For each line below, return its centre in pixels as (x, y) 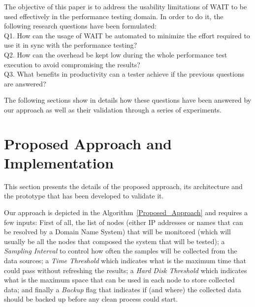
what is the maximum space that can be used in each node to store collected (119, 280)
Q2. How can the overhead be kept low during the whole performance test (116, 54)
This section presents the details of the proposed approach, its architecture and (123, 186)
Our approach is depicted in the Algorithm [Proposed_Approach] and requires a (126, 212)
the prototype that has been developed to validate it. (84, 196)
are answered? (25, 83)
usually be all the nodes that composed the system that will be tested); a (114, 241)
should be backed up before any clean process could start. (91, 299)
